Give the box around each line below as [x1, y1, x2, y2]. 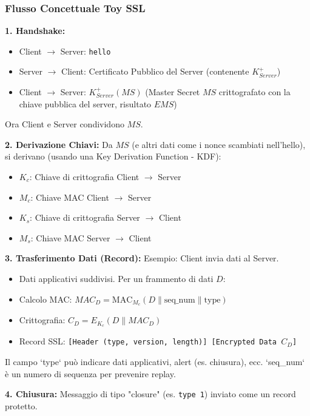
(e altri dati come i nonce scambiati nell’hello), [132, 138, 306, 150]
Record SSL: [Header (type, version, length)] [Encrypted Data [19, 335, 277, 347]
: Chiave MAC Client [30, 190, 109, 203]
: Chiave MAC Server [30, 231, 110, 244]
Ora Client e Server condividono [5, 118, 124, 130]
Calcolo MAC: [19, 292, 72, 305]
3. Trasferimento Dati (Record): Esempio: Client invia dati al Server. [5, 252, 279, 264]
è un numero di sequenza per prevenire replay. [5, 367, 176, 380]
